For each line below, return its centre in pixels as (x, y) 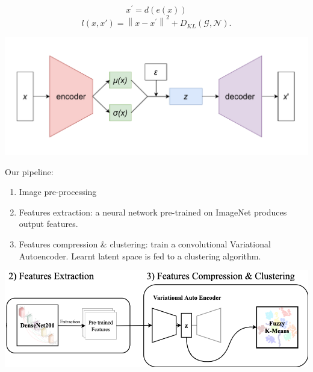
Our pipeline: (29, 171)
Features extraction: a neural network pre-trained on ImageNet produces (153, 212)
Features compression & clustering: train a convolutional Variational (145, 243)
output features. (48, 224)
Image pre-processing (58, 192)
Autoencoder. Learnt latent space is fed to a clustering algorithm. (140, 256)
